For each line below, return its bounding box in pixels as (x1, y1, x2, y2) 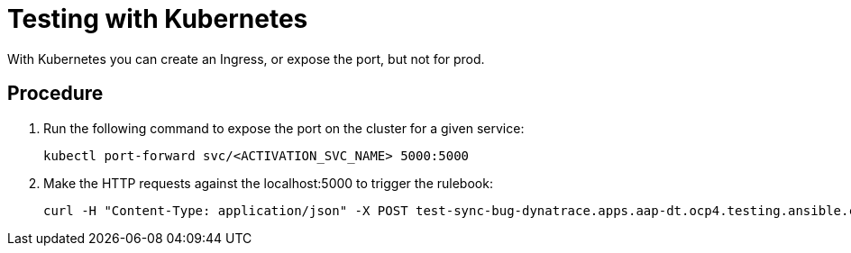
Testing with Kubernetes (7, 4, 308, 34)
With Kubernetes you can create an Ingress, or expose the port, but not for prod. (7, 50, 485, 67)
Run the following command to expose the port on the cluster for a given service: (43, 120, 525, 136)
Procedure (7, 82, 104, 105)
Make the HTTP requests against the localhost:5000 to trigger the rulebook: (43, 175, 493, 191)
